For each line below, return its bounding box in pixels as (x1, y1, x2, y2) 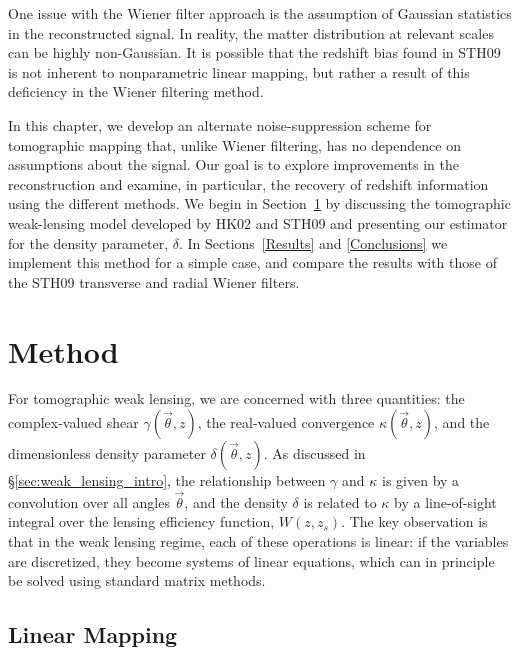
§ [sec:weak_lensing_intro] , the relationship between (8, 470, 326, 491)
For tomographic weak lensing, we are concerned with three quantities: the (8, 388, 465, 409)
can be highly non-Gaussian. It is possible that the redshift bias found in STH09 (8, 42, 501, 63)
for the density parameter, (8, 232, 169, 253)
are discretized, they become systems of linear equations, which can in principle (8, 550, 495, 571)
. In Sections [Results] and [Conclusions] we (178, 232, 448, 253)
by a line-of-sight (394, 491, 497, 512)
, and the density (184, 491, 288, 512)
